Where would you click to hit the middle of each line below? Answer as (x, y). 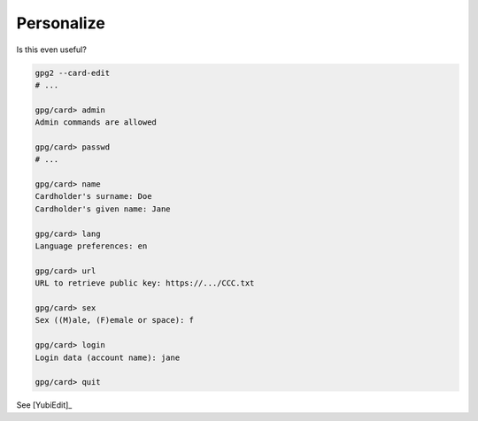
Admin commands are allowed (96, 122)
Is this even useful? (52, 50)
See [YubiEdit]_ (44, 405)
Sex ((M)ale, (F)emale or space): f (115, 320)
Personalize (61, 23)
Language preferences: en (91, 246)
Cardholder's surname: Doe (93, 196)
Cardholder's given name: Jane (103, 209)
